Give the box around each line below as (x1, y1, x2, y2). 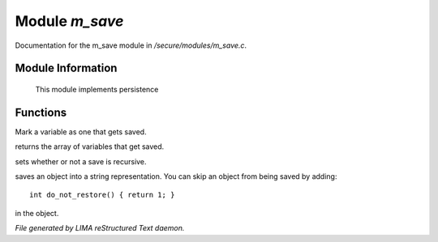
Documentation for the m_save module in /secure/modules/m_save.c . (15, 40, 247, 50)
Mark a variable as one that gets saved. (15, 126, 147, 137)
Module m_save (15, 12, 124, 30)
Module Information (15, 62, 118, 75)
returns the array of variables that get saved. (15, 142, 165, 151)
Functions (15, 105, 67, 119)
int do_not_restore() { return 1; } (29, 190, 175, 200)
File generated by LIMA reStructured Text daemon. (15, 223, 185, 233)
